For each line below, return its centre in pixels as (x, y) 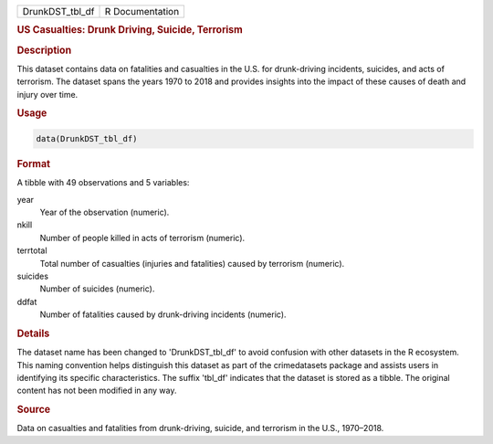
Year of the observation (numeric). (105, 212)
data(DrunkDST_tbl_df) (87, 138)
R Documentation (142, 11)
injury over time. (47, 94)
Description (44, 50)
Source (34, 409)
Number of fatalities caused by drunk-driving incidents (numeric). (163, 314)
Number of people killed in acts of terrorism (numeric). (142, 238)
